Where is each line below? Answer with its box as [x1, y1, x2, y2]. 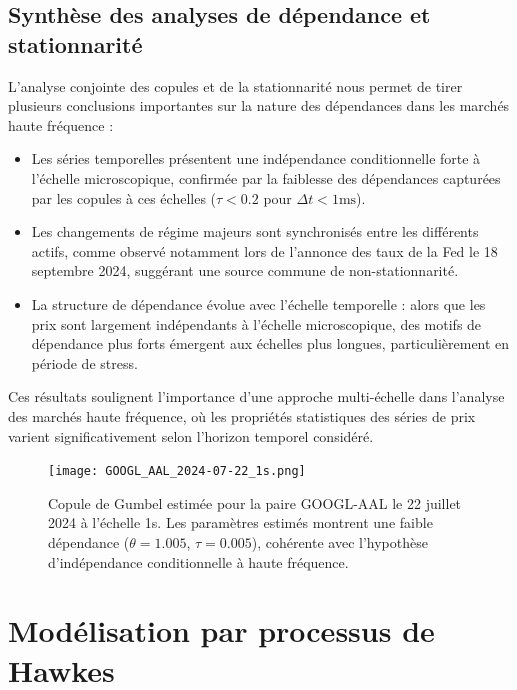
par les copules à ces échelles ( [31, 187, 217, 208]
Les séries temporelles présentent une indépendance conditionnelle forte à [31, 148, 481, 169]
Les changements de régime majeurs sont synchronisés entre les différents [31, 221, 479, 242]
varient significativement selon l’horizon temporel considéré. [8, 425, 374, 446]
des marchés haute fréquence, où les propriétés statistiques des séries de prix [8, 405, 476, 426]
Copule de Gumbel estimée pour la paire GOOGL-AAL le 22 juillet [48, 492, 462, 513]
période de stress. [31, 352, 138, 373]
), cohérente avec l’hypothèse [251, 531, 428, 552]
